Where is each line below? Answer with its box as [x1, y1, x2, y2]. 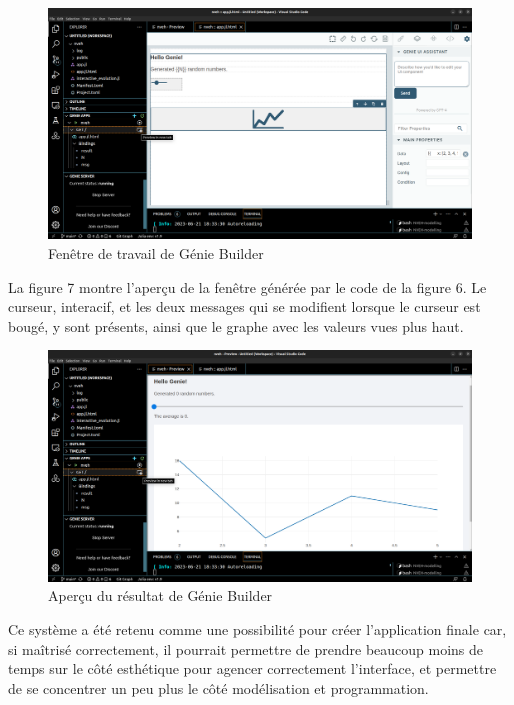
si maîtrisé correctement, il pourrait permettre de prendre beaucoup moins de [8, 638, 484, 659]
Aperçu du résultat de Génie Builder [48, 585, 273, 606]
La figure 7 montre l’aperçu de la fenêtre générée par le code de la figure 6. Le [8, 276, 487, 297]
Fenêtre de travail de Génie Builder [48, 243, 264, 264]
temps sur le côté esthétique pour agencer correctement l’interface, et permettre [8, 658, 497, 679]
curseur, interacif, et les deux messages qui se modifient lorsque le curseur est [8, 296, 481, 317]
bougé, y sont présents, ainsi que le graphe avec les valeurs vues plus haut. [8, 315, 464, 336]
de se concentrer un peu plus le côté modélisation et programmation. [8, 677, 429, 698]
